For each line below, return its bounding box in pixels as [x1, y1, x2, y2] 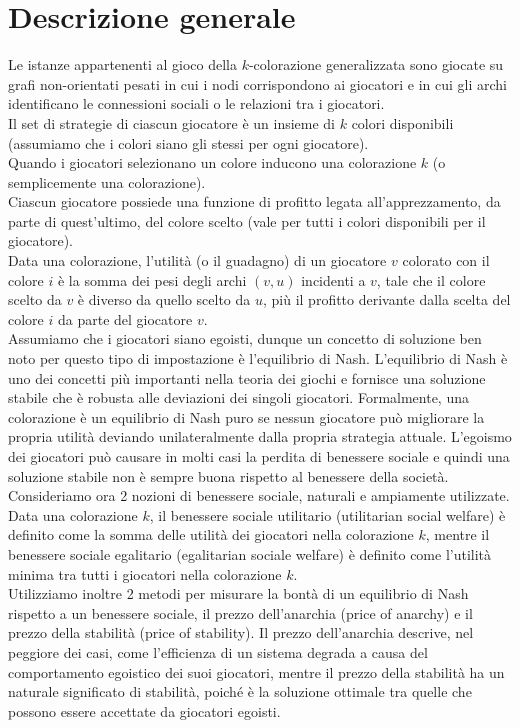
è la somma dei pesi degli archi [57, 269, 247, 290]
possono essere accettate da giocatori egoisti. [8, 700, 281, 721]
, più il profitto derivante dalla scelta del [263, 289, 511, 310]
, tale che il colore [376, 269, 486, 290]
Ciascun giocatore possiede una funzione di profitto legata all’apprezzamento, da [8, 191, 501, 212]
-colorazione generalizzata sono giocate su [248, 54, 504, 75]
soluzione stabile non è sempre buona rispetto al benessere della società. [8, 465, 449, 486]
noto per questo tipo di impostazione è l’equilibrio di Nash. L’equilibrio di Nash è [8, 348, 508, 369]
